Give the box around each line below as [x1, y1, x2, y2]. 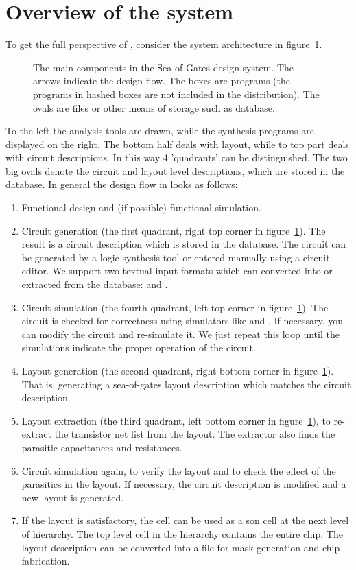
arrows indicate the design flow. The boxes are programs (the [33, 73, 290, 88]
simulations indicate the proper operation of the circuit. [21, 340, 256, 355]
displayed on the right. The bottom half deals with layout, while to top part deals [5, 136, 349, 151]
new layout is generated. [21, 490, 124, 504]
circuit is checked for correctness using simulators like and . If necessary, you [21, 313, 344, 328]
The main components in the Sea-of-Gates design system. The [33, 60, 294, 74]
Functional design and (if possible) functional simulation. [21, 200, 261, 215]
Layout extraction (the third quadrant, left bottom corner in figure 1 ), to [21, 413, 331, 427]
